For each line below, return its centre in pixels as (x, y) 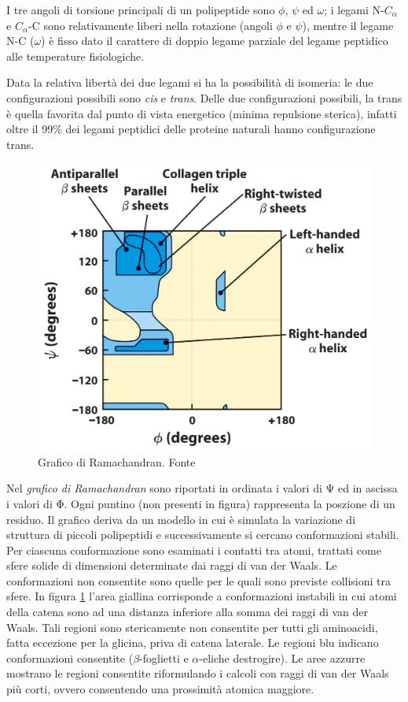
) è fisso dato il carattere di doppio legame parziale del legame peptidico (215, 41)
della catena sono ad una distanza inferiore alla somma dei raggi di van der (187, 612)
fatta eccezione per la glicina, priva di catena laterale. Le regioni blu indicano (193, 643)
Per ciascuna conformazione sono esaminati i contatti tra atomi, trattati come (194, 550)
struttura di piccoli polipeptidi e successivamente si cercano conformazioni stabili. (203, 535)
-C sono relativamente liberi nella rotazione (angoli (150, 25)
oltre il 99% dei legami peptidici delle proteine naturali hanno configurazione (191, 129)
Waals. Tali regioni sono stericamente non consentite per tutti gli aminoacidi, (192, 627)
